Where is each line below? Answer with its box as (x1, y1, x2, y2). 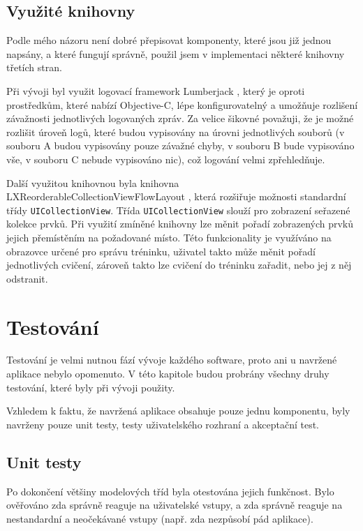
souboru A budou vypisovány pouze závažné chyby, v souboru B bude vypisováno (6, 138, 355, 153)
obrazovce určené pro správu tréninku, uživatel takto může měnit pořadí (6, 244, 316, 258)
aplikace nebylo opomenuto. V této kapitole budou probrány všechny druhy (6, 366, 329, 381)
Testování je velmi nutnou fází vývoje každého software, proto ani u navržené (6, 352, 337, 367)
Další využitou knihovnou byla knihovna (6, 175, 179, 190)
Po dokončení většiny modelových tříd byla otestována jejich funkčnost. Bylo (6, 484, 334, 498)
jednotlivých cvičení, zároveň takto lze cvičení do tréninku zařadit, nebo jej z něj (6, 257, 352, 272)
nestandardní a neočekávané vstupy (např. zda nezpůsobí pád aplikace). (6, 511, 313, 525)
